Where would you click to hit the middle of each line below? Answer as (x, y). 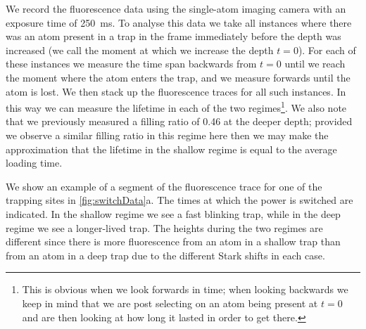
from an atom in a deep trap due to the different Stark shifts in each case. (165, 255)
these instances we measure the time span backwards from (131, 64)
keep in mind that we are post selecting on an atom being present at (170, 303)
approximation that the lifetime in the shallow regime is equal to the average (171, 149)
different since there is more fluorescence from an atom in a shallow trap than (173, 241)
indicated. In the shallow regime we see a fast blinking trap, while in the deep (173, 213)
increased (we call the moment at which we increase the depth (140, 50)
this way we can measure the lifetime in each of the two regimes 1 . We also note (176, 107)
